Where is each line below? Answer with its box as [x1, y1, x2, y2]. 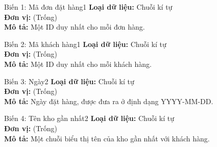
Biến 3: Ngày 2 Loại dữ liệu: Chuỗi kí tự [4, 76, 134, 86]
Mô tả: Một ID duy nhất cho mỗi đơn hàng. [4, 21, 145, 32]
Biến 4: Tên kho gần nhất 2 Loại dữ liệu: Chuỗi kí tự [4, 113, 174, 124]
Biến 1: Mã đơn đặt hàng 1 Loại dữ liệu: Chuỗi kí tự [4, 2, 173, 12]
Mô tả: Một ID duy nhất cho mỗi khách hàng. [4, 58, 152, 69]
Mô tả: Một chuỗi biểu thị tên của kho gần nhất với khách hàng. [4, 133, 210, 143]
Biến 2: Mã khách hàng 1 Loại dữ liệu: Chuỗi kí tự [4, 38, 166, 49]
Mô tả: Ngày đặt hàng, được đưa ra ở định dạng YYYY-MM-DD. [4, 95, 213, 106]
